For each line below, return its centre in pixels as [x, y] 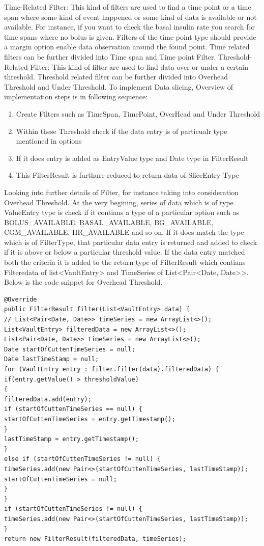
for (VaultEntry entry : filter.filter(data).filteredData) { [112, 369]
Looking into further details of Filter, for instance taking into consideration [121, 192]
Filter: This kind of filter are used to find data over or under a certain [139, 66]
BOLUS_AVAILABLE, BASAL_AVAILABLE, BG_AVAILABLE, [109, 222]
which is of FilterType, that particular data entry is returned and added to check [131, 242]
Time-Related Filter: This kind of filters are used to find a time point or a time [128, 7]
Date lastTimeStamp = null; [52, 359]
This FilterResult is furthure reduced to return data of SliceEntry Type [127, 175]
